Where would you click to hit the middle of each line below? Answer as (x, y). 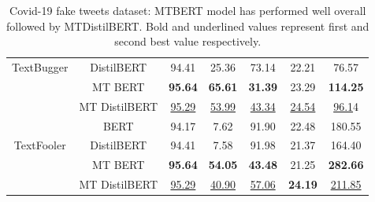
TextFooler (40, 145)
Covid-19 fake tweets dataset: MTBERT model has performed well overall (188, 10)
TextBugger (40, 67)
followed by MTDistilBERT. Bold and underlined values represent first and (188, 26)
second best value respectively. (188, 41)
